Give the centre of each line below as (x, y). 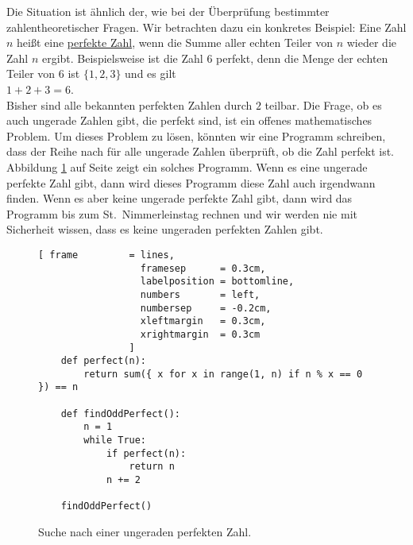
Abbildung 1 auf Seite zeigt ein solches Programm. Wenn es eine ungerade (187, 166)
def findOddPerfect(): (120, 414)
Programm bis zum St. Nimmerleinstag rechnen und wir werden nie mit (182, 213)
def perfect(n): (104, 361)
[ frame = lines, (106, 255)
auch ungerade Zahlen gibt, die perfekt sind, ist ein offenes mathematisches (189, 120)
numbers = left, (200, 294)
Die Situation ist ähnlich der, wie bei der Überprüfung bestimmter (168, 11)
